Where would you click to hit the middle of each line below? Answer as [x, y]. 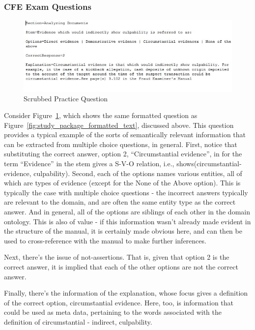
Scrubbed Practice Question [66, 99]
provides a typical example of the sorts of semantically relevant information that [125, 135]
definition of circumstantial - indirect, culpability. [78, 321]
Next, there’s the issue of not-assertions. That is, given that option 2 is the [117, 257]
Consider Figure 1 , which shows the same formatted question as [101, 115]
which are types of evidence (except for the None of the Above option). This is [122, 183]
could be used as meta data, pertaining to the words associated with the [113, 312]
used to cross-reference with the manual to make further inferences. [105, 240]
